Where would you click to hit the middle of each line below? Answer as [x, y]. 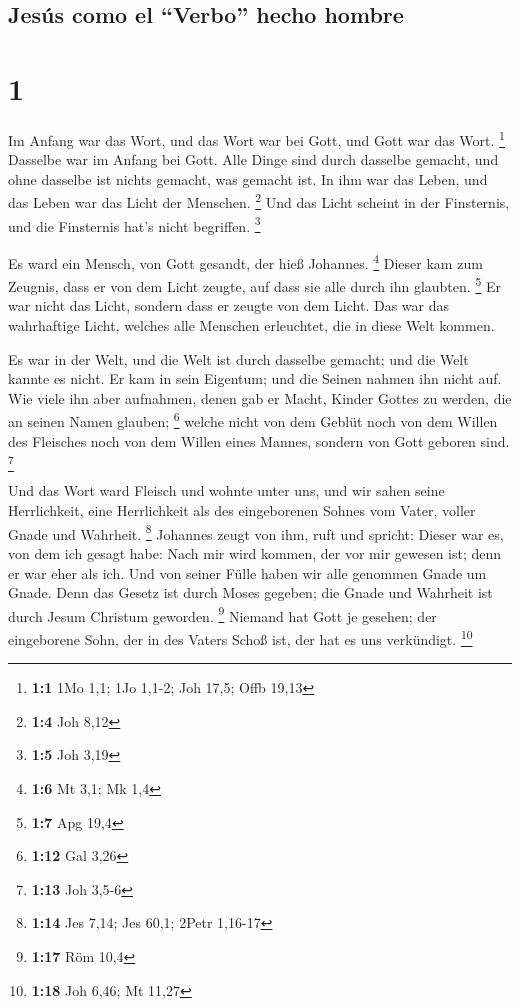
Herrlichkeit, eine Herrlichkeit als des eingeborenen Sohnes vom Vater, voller [242, 510]
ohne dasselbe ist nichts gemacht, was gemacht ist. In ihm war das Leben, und [248, 178]
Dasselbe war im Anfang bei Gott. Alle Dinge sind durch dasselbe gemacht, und [253, 159]
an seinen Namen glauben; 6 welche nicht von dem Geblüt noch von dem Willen [253, 419]
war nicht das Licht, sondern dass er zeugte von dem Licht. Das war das [228, 305]
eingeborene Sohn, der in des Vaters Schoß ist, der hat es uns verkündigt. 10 [240, 637]
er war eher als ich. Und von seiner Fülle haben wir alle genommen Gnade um [247, 572]
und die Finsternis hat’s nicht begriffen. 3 [134, 224]
